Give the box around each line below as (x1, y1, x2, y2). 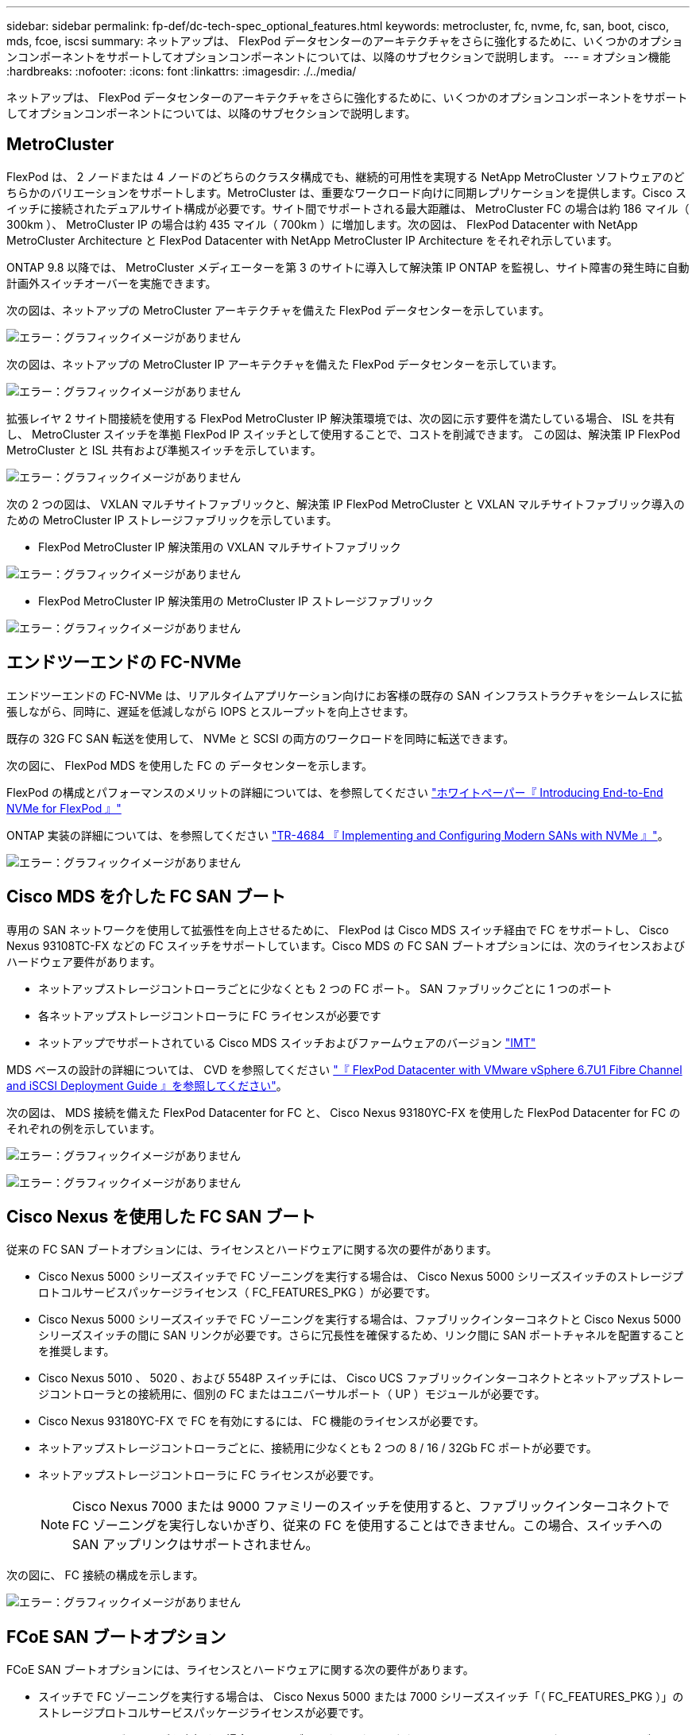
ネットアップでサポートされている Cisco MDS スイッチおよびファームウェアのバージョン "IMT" (38, 1035, 536, 1049)
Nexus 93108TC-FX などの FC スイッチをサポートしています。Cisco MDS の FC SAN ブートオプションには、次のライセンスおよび (6, 938, 685, 953)
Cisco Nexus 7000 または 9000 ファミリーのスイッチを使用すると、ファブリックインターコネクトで (72, 1498, 670, 1515)
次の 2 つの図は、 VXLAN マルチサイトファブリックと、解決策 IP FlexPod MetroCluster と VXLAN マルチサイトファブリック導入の (6, 497, 685, 511)
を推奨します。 (38, 1344, 115, 1358)
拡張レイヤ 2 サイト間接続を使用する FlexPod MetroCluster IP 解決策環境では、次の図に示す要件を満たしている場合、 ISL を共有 (6, 411, 675, 425)
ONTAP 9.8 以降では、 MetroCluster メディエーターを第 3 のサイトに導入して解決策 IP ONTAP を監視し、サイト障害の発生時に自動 (6, 260, 690, 274)
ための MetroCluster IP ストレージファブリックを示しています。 (6, 512, 338, 527)
